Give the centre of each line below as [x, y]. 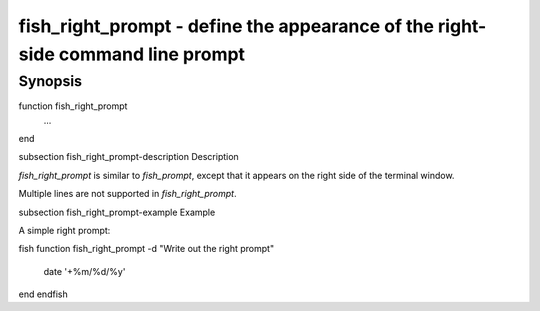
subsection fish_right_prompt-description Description [128, 157]
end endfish [43, 294]
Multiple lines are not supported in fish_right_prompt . [127, 194]
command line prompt [151, 54]
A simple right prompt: [64, 230]
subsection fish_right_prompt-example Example [117, 212]
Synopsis [50, 81]
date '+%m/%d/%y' [84, 271]
